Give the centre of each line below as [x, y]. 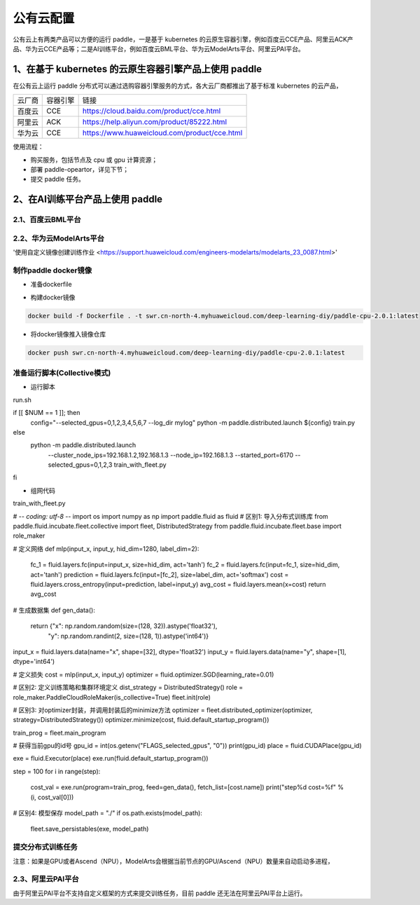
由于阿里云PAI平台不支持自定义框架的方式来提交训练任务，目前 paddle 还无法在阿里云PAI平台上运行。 [160, 893]
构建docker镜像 [53, 297]
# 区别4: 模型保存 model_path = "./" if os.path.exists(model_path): [108, 813]
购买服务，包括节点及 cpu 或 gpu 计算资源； [94, 159]
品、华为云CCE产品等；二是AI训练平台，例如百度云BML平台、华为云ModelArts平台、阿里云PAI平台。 [159, 48]
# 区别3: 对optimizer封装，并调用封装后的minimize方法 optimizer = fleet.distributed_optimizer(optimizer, [163, 710]
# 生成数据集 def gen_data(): [54, 610]
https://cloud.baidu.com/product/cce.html [152, 111]
